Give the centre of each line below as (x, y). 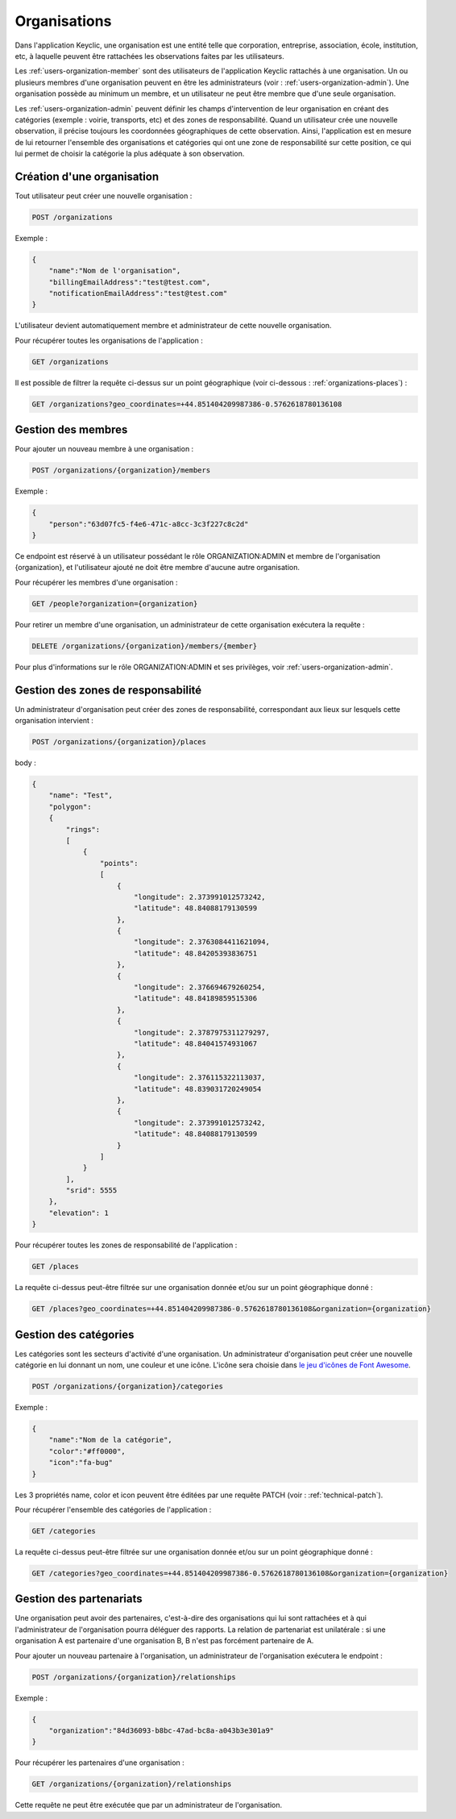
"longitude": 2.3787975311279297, (201, 1032)
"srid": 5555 (91, 1190)
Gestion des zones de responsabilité (108, 690)
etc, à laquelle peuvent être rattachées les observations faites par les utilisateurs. (150, 56)
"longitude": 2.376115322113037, (199, 1078)
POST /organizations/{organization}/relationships (134, 1677)
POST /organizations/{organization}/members (121, 470)
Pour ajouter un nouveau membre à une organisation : (104, 449)
